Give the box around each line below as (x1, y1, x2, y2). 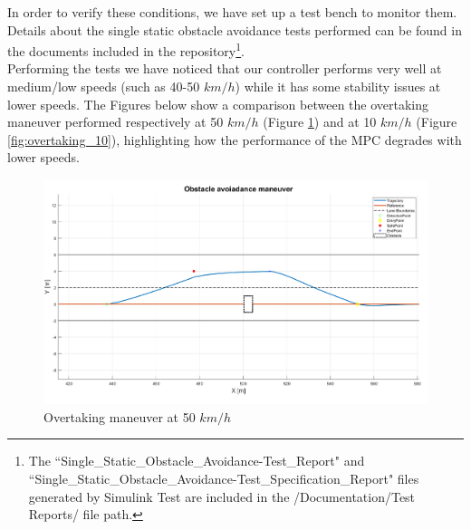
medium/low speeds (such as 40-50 (7, 77, 200, 96)
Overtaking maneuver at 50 (43, 407, 196, 426)
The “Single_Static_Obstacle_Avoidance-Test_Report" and (28, 451, 365, 470)
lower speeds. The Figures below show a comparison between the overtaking (7, 94, 429, 113)
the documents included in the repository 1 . (7, 39, 245, 60)
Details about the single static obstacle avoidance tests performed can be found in (7, 20, 462, 39)
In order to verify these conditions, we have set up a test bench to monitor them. (7, 3, 457, 21)
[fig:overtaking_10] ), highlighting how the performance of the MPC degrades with (7, 130, 462, 149)
